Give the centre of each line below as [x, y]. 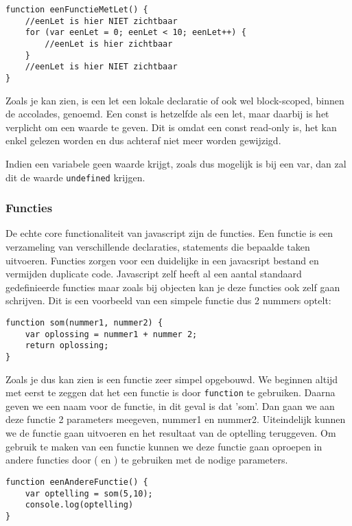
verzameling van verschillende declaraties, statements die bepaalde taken [158, 247]
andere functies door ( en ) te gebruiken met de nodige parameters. [147, 460]
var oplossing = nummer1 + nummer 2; [111, 334]
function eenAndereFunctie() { [77, 482]
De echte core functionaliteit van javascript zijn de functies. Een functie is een [169, 233]
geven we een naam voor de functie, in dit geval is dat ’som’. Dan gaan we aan [170, 405]
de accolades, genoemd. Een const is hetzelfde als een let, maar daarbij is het [167, 114]
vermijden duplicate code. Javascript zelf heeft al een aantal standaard [154, 274]
